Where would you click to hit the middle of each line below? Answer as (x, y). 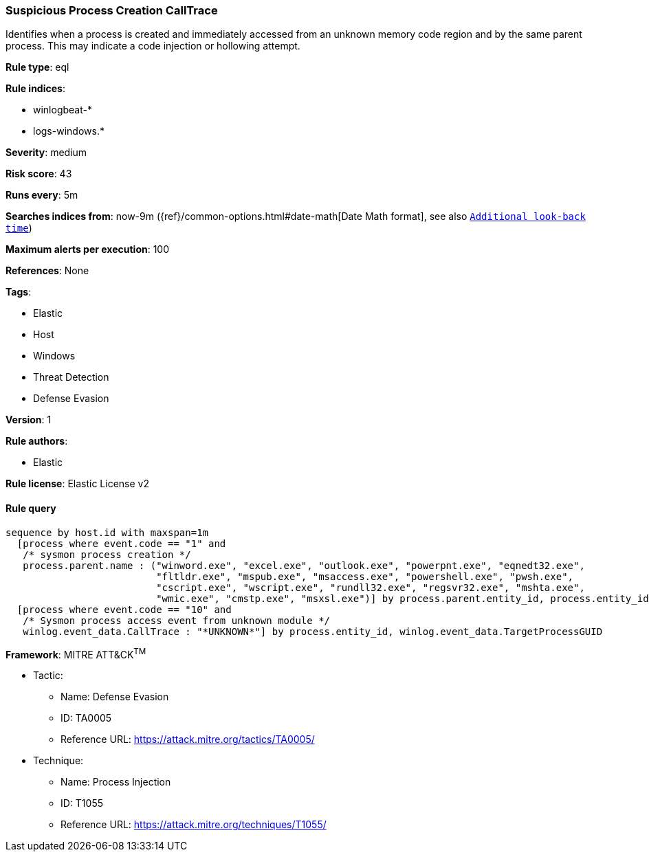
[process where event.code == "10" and (124, 609)
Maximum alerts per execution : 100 (88, 249)
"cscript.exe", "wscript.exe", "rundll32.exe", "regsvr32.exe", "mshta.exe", (371, 587)
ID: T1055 (82, 803)
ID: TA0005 (86, 718)
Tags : (19, 292)
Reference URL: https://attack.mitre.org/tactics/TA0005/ (188, 739)
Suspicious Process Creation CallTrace (112, 10)
